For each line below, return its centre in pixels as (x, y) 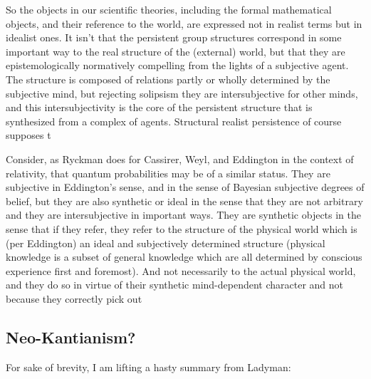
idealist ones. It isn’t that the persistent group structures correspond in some (174, 37)
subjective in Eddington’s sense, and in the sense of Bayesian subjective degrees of (185, 187)
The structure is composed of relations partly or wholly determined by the (168, 79)
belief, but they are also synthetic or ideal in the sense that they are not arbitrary (184, 201)
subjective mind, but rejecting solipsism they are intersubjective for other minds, (182, 93)
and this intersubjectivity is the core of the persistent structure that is (159, 107)
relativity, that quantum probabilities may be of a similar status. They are (168, 173)
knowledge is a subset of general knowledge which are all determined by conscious (184, 257)
